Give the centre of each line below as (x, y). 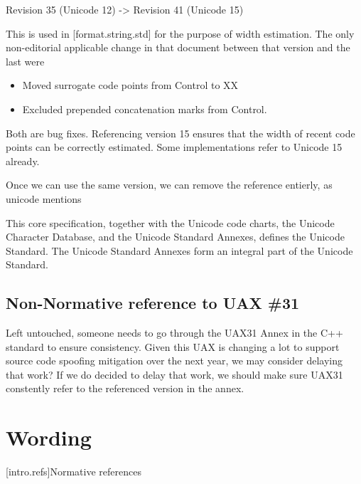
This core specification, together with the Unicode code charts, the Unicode (170, 222)
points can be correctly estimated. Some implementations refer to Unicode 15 (174, 147)
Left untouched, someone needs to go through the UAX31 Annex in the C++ (174, 333)
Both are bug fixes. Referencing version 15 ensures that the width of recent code (180, 133)
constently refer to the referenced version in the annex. (125, 388)
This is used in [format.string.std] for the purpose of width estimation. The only (180, 33)
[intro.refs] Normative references (74, 472)
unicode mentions (44, 198)
